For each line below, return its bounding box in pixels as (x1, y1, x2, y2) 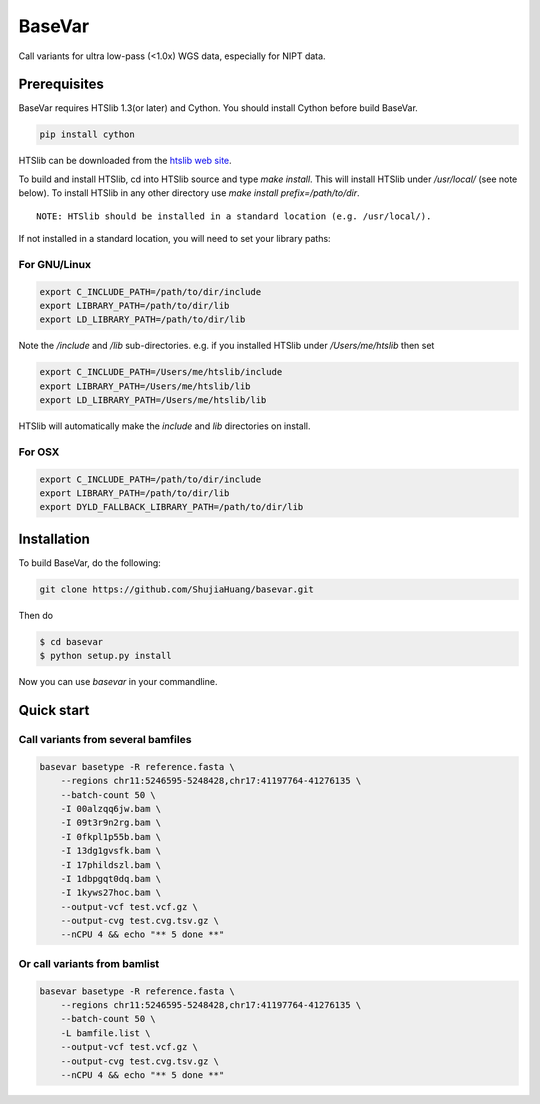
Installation (18, 530, 90, 547)
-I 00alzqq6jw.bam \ (60, 803, 162, 814)
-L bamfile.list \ (60, 1027, 151, 1039)
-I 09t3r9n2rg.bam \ (60, 817, 162, 829)
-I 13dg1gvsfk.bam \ (60, 845, 162, 857)
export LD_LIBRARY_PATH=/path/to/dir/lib (39, 314, 246, 325)
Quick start (18, 702, 90, 719)
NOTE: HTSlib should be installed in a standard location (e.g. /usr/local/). (36, 210, 432, 222)
